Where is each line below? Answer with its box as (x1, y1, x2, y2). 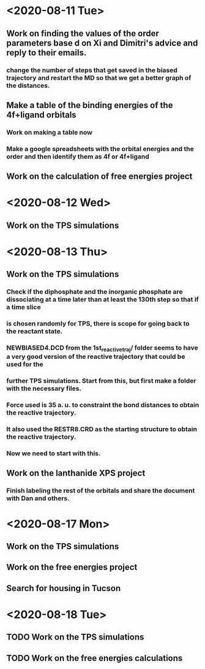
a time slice (6, 303, 41, 311)
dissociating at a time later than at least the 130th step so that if (6, 295, 199, 304)
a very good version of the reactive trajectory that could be (6, 353, 185, 361)
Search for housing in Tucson (6, 583, 121, 593)
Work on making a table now (6, 128, 93, 136)
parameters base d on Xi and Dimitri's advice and (6, 37, 198, 48)
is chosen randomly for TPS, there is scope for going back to (6, 319, 190, 328)
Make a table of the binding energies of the (6, 100, 173, 111)
